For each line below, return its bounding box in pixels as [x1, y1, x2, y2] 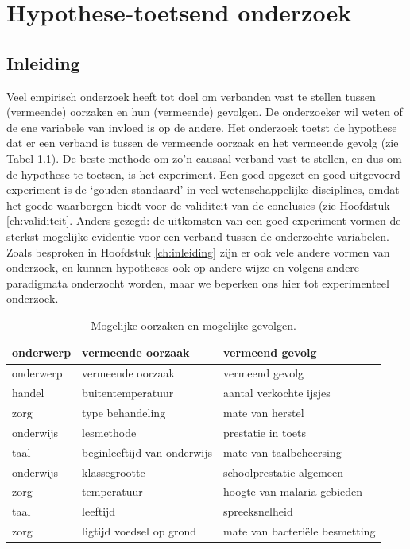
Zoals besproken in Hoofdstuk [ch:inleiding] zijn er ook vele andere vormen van [6, 243, 390, 260]
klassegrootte [82, 463, 145, 480]
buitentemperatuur [82, 385, 174, 401]
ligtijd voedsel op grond [82, 523, 197, 539]
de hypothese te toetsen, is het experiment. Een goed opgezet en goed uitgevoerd [6, 165, 400, 182]
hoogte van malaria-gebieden [222, 483, 363, 500]
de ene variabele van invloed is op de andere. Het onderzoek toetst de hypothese [6, 118, 397, 135]
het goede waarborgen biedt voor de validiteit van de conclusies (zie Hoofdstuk [6, 196, 390, 213]
